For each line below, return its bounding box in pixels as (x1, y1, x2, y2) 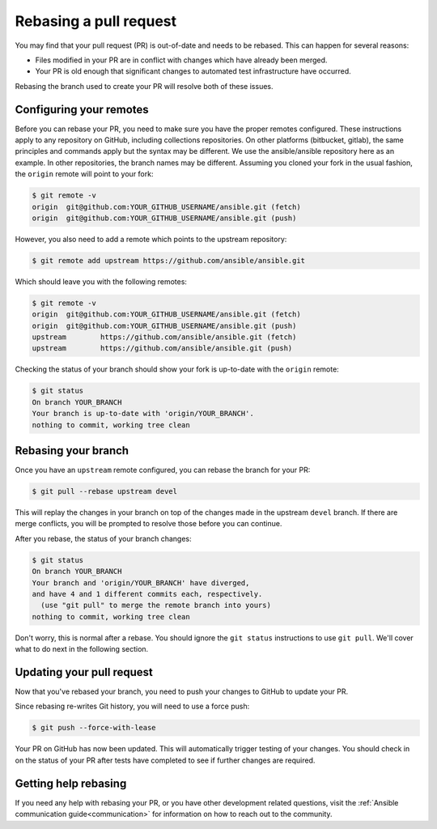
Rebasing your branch (15, 444, 129, 457)
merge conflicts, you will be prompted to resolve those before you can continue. (15, 519, 282, 529)
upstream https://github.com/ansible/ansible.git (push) (32, 344, 293, 353)
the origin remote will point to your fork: (15, 169, 154, 179)
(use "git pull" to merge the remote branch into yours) (40, 601, 271, 610)
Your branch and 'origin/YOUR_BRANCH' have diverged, (32, 578, 250, 587)
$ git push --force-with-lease (32, 723, 157, 733)
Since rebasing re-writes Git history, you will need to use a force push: (15, 701, 250, 712)
